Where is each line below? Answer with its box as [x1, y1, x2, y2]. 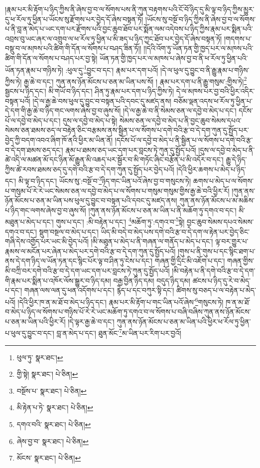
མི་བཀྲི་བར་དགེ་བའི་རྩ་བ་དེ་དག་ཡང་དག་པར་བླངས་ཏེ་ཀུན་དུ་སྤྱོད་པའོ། [5, 265, 170, 276]
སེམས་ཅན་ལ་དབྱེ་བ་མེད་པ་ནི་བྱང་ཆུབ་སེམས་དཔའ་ [120, 115, 242, 125]
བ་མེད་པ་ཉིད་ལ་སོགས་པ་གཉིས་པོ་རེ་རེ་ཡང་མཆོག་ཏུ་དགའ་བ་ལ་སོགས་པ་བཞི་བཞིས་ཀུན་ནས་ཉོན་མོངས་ [5, 306, 251, 317]
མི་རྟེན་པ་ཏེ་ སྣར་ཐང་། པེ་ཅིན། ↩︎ [16, 402, 93, 413]
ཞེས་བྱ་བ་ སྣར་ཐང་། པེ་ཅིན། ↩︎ [16, 436, 89, 446]
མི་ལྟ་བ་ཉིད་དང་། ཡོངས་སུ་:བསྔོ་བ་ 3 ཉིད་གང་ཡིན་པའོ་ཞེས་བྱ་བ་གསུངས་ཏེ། [18, 174, 191, 186]
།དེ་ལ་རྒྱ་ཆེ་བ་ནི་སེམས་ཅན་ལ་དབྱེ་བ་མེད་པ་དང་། [123, 105, 237, 116]
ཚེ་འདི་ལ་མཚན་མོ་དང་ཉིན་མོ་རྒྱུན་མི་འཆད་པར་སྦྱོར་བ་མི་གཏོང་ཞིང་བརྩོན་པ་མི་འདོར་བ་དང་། [5, 154, 224, 165]
